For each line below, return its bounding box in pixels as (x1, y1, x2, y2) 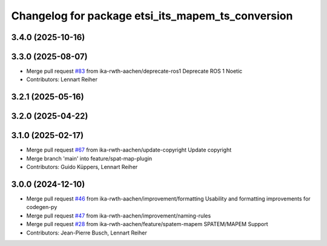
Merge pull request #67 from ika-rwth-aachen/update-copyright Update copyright (26, 146, 232, 154)
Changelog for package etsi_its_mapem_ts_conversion (11, 9, 293, 22)
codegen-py (26, 204, 58, 211)
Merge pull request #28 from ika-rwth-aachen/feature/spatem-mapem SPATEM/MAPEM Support (26, 221, 269, 228)
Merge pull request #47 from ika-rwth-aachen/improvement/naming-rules (26, 212, 211, 219)
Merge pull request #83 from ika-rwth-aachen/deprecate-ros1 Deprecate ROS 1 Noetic (26, 67, 243, 75)
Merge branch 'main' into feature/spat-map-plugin (26, 155, 153, 162)
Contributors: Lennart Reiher (26, 76, 98, 83)
